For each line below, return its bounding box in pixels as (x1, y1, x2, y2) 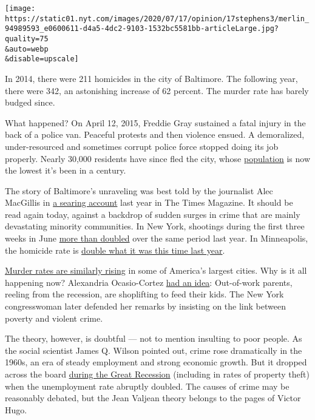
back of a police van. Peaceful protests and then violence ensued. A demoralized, (5, 128, 305, 141)
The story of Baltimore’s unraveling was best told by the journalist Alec (5, 184, 273, 197)
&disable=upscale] (5, 55, 79, 64)
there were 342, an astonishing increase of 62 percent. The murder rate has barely (5, 84, 309, 97)
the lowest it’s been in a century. (5, 164, 126, 177)
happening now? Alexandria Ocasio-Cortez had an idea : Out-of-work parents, (5, 276, 293, 288)
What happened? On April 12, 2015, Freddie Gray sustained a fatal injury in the (5, 116, 306, 129)
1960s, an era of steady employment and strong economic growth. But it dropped (5, 356, 307, 368)
